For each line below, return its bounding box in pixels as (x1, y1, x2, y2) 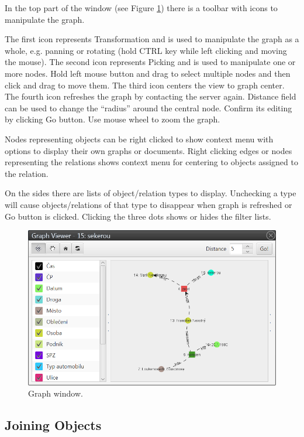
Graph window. (28, 387, 83, 400)
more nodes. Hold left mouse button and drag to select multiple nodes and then (5, 67, 291, 79)
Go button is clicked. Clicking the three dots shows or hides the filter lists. (5, 210, 271, 222)
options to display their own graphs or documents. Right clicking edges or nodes (5, 144, 292, 156)
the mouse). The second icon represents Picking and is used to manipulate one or (5, 56, 296, 68)
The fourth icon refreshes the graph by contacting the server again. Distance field (5, 90, 296, 103)
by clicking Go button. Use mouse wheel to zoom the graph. (5, 113, 220, 125)
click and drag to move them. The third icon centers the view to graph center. (5, 78, 285, 91)
